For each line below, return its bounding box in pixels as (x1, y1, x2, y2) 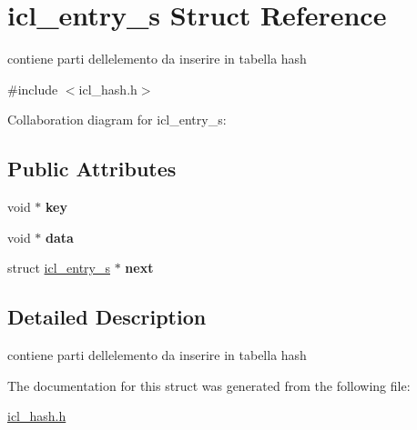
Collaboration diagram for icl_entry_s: (7, 110, 227, 129)
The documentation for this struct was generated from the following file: (7, 375, 411, 395)
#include (7, 79, 58, 98)
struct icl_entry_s (7, 258, 111, 277)
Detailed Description (7, 303, 207, 331)
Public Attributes (7, 155, 177, 183)
